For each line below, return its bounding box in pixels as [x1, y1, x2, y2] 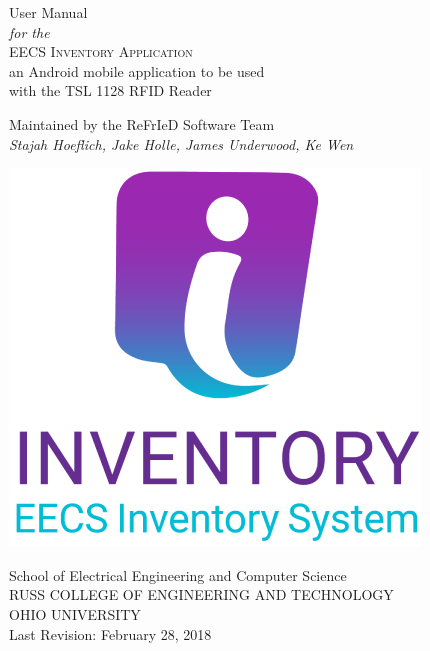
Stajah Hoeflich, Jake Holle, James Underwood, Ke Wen [9, 133, 354, 154]
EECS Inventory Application [9, 41, 193, 62]
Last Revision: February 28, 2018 [9, 623, 212, 644]
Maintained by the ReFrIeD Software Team [9, 113, 275, 134]
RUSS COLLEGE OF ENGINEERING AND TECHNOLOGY [9, 584, 394, 605]
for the [9, 21, 50, 42]
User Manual [9, 2, 88, 22]
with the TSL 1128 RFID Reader [9, 80, 212, 101]
